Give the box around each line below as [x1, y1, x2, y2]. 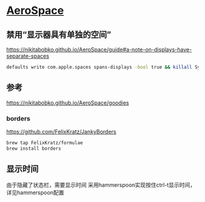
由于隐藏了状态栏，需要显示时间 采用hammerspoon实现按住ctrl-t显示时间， [6, 181, 196, 189]
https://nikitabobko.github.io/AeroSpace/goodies [6, 99, 129, 106]
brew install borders [6, 145, 62, 151]
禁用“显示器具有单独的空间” [6, 29, 112, 40]
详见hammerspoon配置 [6, 189, 65, 196]
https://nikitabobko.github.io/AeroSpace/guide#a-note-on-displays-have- [6, 46, 192, 53]
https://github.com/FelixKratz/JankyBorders [6, 128, 117, 135]
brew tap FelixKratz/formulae [6, 139, 84, 146]
